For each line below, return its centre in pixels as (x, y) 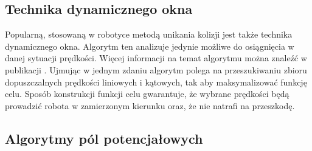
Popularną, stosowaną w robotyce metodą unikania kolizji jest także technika (149, 34)
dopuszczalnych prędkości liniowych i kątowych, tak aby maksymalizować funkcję (156, 82)
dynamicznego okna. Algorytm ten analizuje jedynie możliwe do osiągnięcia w (150, 46)
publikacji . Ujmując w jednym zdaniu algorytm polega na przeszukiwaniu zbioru (156, 69)
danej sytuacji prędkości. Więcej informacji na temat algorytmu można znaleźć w (156, 58)
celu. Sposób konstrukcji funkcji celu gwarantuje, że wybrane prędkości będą (147, 94)
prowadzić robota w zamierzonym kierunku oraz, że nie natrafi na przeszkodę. (150, 105)
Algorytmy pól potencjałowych (104, 138)
